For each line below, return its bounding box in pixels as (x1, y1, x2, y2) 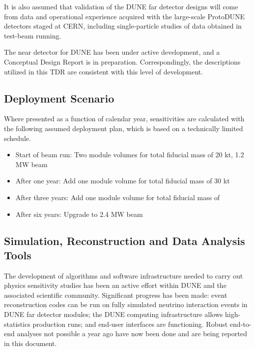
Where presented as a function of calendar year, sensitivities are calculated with (4, 113, 245, 124)
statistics (4, 318, 30, 329)
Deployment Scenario (4, 90, 114, 105)
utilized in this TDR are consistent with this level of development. (4, 66, 203, 76)
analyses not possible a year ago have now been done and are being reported (17, 328, 247, 339)
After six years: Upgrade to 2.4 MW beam (15, 209, 143, 219)
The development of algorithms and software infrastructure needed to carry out (4, 270, 243, 280)
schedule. (4, 133, 31, 143)
